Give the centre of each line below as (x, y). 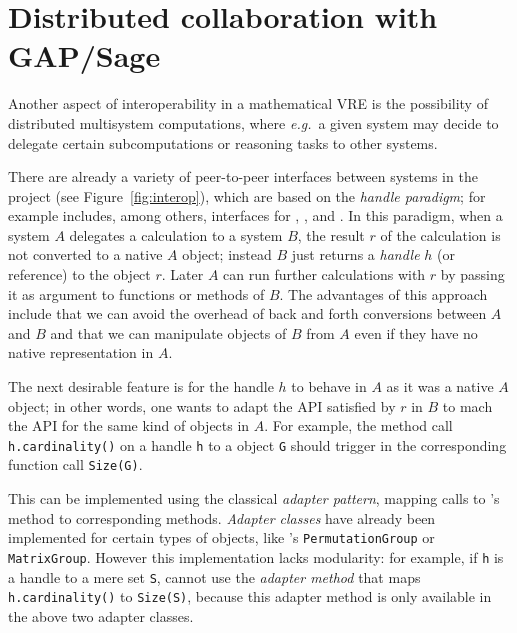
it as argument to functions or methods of (136, 293)
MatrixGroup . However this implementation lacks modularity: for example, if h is (256, 556)
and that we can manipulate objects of (168, 332)
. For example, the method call (358, 425)
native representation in (81, 352)
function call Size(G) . (75, 464)
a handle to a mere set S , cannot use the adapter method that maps (214, 576)
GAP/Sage (84, 55)
